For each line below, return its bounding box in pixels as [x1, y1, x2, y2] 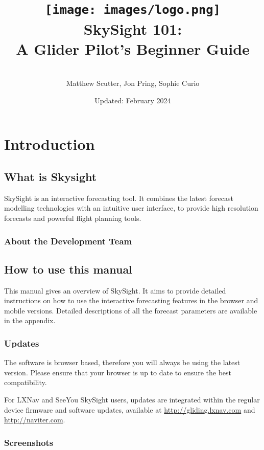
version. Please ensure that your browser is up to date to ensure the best [4, 367, 232, 377]
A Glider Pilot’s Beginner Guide [16, 38, 250, 59]
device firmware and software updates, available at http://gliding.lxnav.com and [4, 404, 255, 415]
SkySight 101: [83, 18, 182, 39]
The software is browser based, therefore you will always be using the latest [4, 357, 241, 368]
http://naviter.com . [4, 414, 65, 425]
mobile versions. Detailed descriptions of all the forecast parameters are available [4, 305, 257, 316]
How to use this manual [4, 261, 132, 277]
